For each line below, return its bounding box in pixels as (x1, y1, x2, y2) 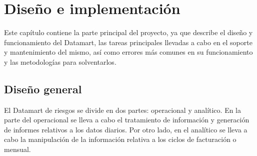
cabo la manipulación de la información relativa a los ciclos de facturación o (4, 134, 236, 144)
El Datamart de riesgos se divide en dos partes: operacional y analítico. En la (4, 104, 241, 115)
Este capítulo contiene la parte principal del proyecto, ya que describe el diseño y (4, 27, 253, 38)
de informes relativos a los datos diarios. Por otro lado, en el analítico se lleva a (4, 124, 247, 134)
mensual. (4, 144, 31, 154)
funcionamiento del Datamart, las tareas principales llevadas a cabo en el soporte (4, 37, 252, 47)
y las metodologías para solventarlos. (4, 56, 116, 67)
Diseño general (4, 81, 82, 96)
